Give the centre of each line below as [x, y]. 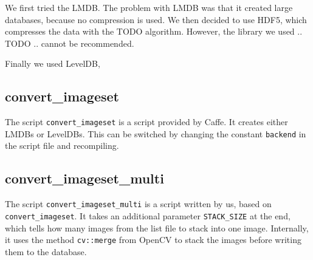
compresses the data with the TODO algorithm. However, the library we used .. [154, 31]
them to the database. [46, 251]
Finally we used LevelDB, [53, 63]
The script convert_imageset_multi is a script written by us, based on [138, 204]
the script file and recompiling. [62, 145]
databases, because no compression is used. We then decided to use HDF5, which [156, 19]
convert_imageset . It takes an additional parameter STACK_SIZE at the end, [148, 215]
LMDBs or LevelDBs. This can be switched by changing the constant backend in [156, 133]
